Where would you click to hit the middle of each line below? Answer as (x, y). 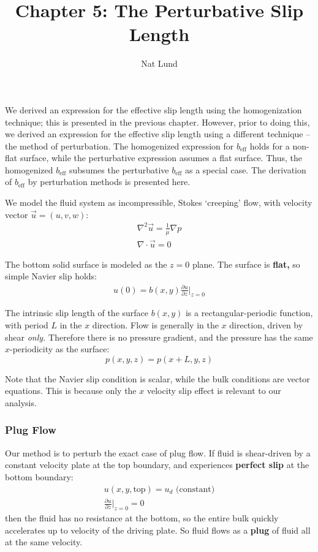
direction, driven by (266, 324)
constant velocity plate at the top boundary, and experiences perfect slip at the (157, 465)
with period (27, 324)
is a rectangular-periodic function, (249, 313)
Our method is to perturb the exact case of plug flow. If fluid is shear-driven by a (158, 452)
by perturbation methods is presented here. (109, 182)
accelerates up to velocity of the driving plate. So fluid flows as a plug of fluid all (158, 530)
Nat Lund (159, 63)
